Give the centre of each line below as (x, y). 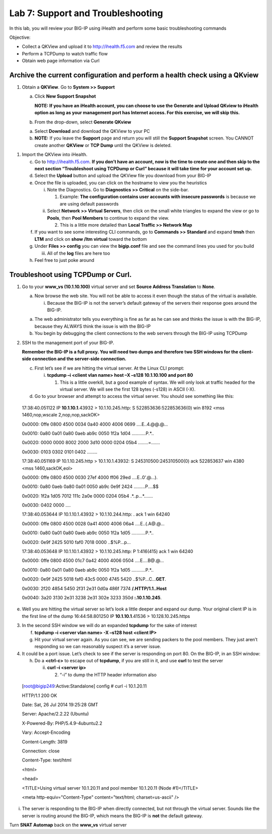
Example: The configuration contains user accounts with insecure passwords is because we (158, 197)
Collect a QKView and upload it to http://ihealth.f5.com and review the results (102, 47)
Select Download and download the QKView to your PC (92, 131)
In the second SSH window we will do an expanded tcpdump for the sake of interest (109, 625)
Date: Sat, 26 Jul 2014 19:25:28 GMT (60, 705)
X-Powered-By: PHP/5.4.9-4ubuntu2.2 (62, 723)
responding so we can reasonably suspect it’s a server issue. (98, 647)
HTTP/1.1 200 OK (40, 696)
